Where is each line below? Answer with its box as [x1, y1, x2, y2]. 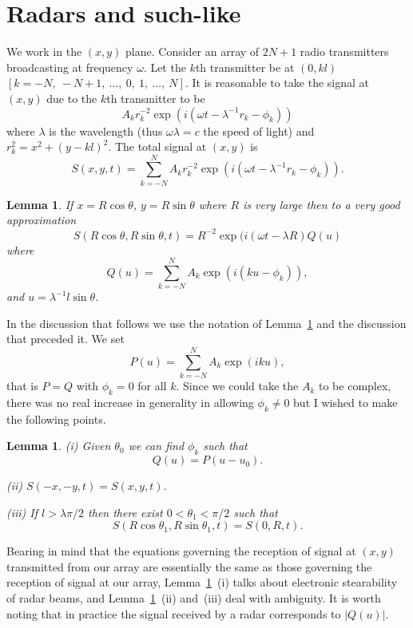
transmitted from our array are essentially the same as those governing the [6, 558, 372, 575]
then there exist [88, 504, 163, 520]
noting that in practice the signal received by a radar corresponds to [6, 605, 341, 622]
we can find [128, 437, 185, 454]
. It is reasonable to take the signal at [185, 74, 369, 91]
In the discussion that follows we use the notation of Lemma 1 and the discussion [6, 314, 407, 331]
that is [6, 377, 38, 394]
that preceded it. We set [6, 330, 125, 347]
